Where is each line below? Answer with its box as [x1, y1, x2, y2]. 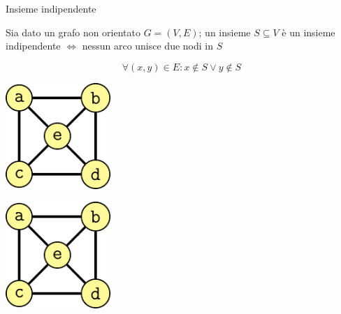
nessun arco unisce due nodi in [82, 38, 213, 53]
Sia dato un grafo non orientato [6, 24, 141, 39]
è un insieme [282, 24, 335, 39]
